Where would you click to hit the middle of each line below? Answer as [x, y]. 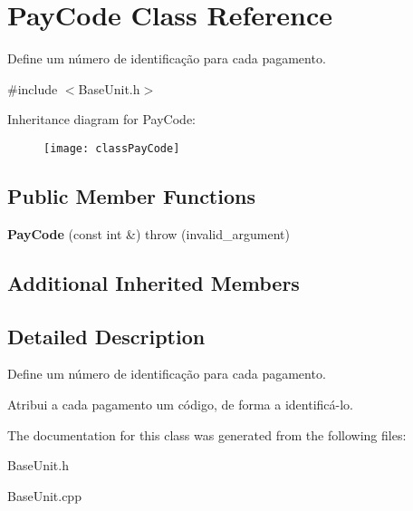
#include [33, 88]
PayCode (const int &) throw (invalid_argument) [149, 233]
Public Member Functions [131, 195]
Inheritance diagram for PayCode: [101, 119]
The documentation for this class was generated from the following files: [207, 434]
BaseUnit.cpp [44, 495]
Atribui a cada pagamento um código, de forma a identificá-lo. [180, 404]
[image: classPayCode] [112, 148]
